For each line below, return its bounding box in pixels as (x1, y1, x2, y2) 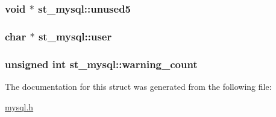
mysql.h (5, 100, 34, 113)
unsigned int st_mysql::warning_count (5, 56, 198, 71)
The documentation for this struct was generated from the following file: (5, 80, 272, 92)
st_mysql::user (38, 28, 112, 43)
